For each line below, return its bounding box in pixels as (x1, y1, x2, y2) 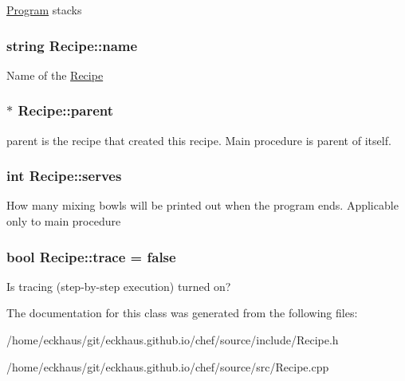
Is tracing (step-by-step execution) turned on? (6, 277, 231, 294)
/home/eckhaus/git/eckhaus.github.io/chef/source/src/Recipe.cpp (6, 358, 329, 375)
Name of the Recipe (6, 66, 104, 83)
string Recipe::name (6, 35, 138, 55)
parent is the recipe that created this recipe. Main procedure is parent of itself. (6, 132, 391, 148)
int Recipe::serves (6, 166, 122, 186)
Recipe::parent (18, 100, 114, 120)
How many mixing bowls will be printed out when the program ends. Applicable (6, 197, 399, 214)
